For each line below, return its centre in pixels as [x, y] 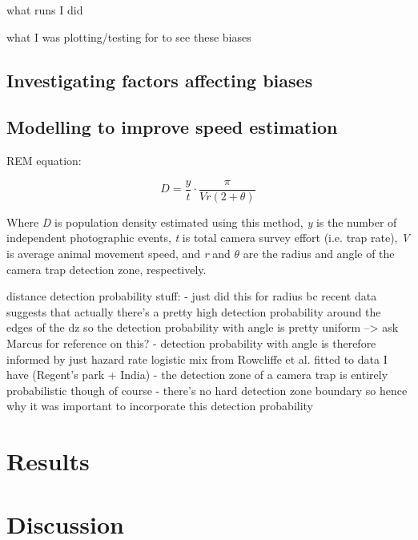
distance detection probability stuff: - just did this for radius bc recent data [192, 296]
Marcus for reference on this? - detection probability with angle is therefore [191, 343]
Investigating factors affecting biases [160, 80]
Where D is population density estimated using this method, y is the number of [202, 222]
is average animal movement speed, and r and [119, 254]
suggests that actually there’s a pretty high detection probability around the [194, 311]
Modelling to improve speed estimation [172, 127]
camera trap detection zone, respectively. [107, 269]
